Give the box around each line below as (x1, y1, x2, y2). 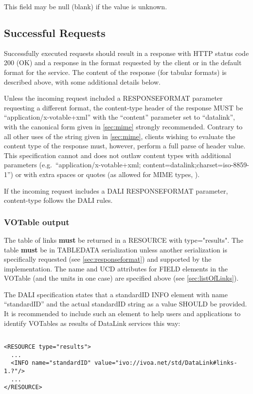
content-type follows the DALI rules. (4, 195, 113, 205)
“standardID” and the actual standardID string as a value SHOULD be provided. (4, 299, 247, 309)
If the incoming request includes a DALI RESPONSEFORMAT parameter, (4, 185, 228, 196)
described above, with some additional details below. (4, 76, 161, 87)
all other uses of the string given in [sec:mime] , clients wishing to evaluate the (4, 131, 235, 141)
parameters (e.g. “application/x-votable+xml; (4, 160, 141, 170)
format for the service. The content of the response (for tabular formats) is (4, 67, 227, 77)
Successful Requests (4, 25, 106, 40)
